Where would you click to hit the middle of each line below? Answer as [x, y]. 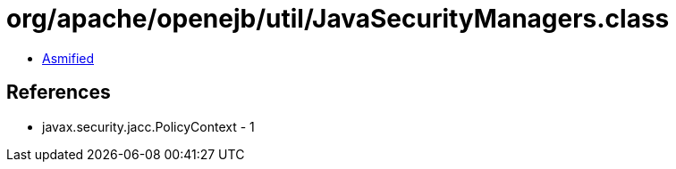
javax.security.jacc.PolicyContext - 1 [148, 126]
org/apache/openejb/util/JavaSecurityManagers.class [338, 19]
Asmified [68, 58]
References [59, 93]
